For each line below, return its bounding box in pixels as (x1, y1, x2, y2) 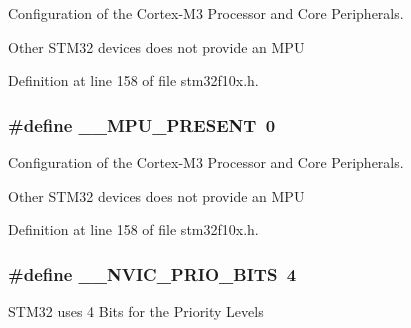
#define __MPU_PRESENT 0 (8, 112, 276, 137)
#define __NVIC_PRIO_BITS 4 (8, 261, 297, 286)
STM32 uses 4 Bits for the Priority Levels (8, 301, 264, 321)
